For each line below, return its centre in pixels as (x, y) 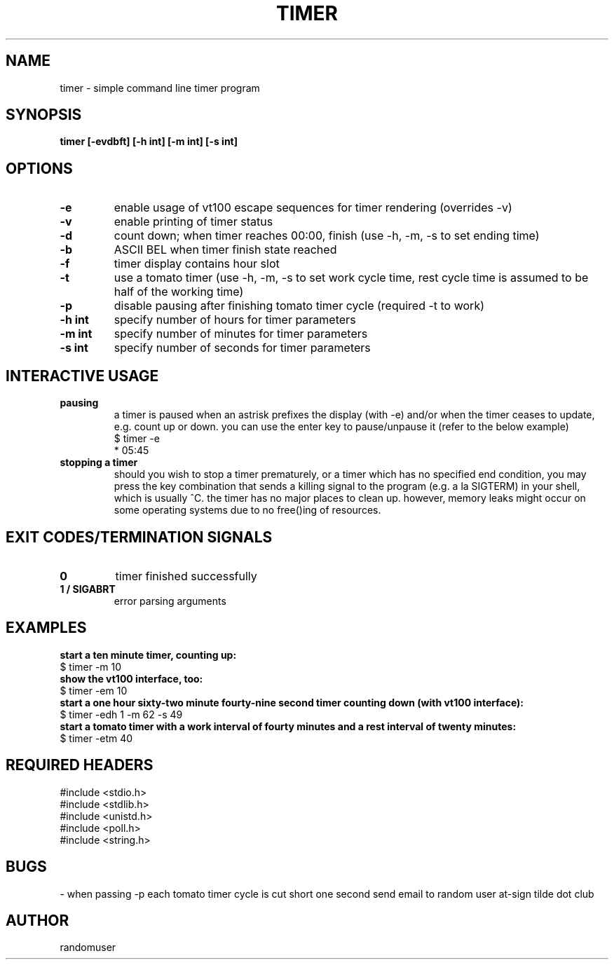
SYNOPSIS (44, 115)
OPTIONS (39, 168)
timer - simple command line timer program (160, 88)
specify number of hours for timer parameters (235, 320)
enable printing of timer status (193, 222)
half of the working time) (179, 292)
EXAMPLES (46, 628)
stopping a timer (99, 463)
